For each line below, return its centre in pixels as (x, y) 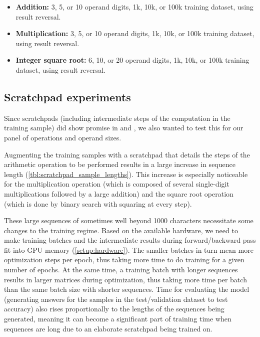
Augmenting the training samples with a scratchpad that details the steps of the (127, 154)
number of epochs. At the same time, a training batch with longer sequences (121, 270)
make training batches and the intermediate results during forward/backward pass (130, 240)
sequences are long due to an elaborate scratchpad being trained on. (108, 328)
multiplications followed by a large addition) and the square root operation (119, 193)
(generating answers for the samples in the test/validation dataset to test (116, 299)
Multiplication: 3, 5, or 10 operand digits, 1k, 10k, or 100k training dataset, (135, 33)
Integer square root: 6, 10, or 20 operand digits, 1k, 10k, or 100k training (132, 60)
